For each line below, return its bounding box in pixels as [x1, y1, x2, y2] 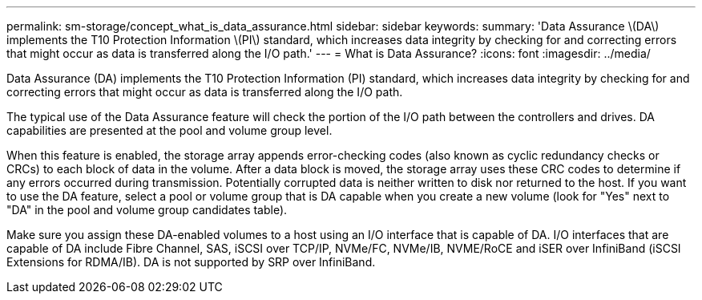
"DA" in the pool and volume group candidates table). [6, 203, 288, 217]
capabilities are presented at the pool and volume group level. [6, 124, 333, 137]
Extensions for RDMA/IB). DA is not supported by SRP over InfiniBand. [6, 255, 376, 269]
